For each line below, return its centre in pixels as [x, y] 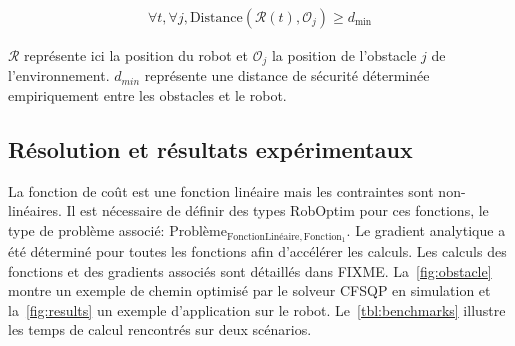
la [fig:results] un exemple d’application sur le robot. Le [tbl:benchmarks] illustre [257, 309]
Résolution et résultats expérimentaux [210, 149]
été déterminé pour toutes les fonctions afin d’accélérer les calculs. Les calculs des [257, 250]
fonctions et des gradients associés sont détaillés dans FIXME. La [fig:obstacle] [250, 270]
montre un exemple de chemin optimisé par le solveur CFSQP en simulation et [249, 290]
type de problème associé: [86, 230]
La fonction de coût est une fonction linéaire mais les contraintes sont [221, 190]
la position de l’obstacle [344, 55]
